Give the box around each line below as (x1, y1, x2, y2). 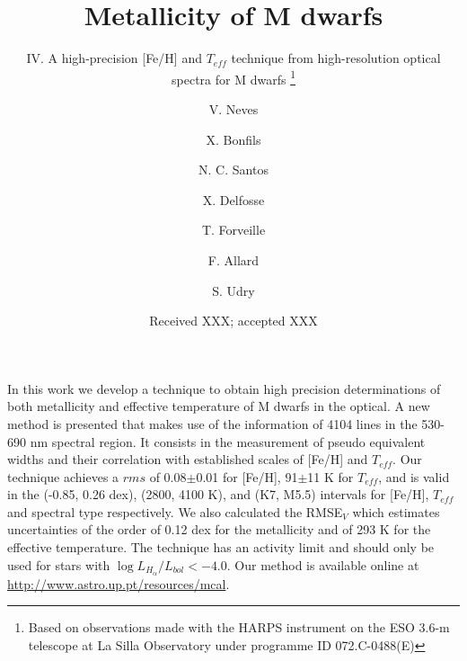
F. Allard (207, 250, 260, 269)
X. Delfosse (202, 190, 265, 209)
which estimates (352, 502, 440, 521)
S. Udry (212, 281, 255, 299)
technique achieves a (7, 467, 119, 486)
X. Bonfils (206, 130, 261, 148)
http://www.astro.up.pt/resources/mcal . (7, 574, 230, 593)
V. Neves (208, 99, 259, 118)
